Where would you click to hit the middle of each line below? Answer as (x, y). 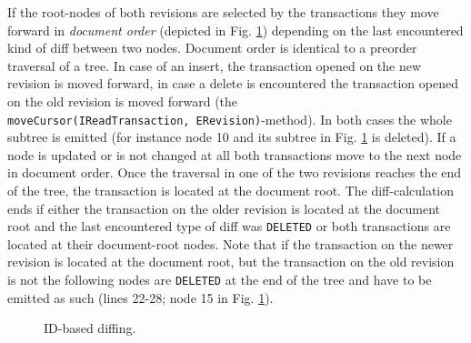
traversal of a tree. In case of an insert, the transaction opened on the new (215, 65)
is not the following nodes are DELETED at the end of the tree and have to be (220, 280)
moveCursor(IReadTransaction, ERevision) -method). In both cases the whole (230, 119)
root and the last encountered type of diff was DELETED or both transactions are (229, 226)
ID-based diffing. (90, 328)
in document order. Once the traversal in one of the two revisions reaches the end (235, 172)
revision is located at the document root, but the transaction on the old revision (231, 262)
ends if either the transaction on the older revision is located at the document (224, 208)
